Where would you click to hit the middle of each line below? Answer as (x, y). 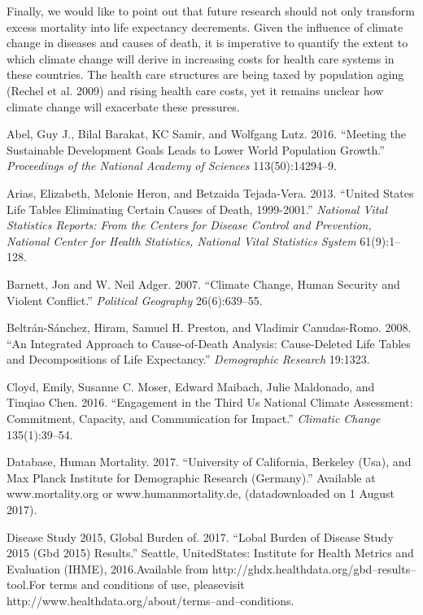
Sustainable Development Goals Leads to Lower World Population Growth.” (196, 149)
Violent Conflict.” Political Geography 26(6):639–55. (135, 300)
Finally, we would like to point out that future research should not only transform (211, 11)
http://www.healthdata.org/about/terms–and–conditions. (150, 600)
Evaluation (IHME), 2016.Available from (108, 568)
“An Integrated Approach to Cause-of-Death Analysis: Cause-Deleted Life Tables (209, 343)
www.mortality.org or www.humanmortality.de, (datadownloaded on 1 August (201, 493)
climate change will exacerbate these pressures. (123, 106)
